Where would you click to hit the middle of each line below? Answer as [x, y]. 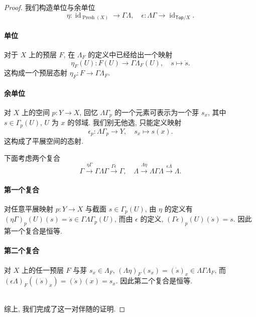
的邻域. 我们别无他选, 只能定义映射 [124, 122]
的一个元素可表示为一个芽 [157, 112]
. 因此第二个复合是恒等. [154, 281]
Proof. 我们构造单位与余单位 [50, 7]
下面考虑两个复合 [32, 157]
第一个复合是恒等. [33, 231]
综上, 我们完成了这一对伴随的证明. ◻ [65, 309]
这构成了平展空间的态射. [44, 141]
